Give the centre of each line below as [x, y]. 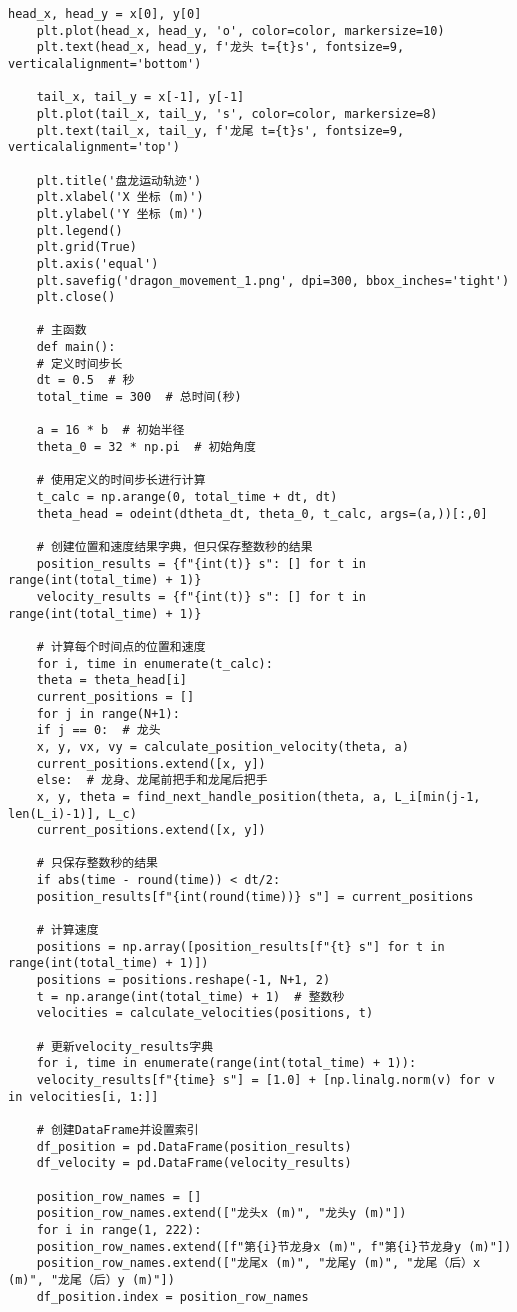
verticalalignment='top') [94, 147]
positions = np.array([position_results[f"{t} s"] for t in [240, 946]
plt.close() [76, 297]
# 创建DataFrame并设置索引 [117, 1129]
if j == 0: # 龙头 [98, 730]
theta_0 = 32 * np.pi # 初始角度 [146, 447]
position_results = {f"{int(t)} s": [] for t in [201, 563]
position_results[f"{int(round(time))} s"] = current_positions [255, 896]
